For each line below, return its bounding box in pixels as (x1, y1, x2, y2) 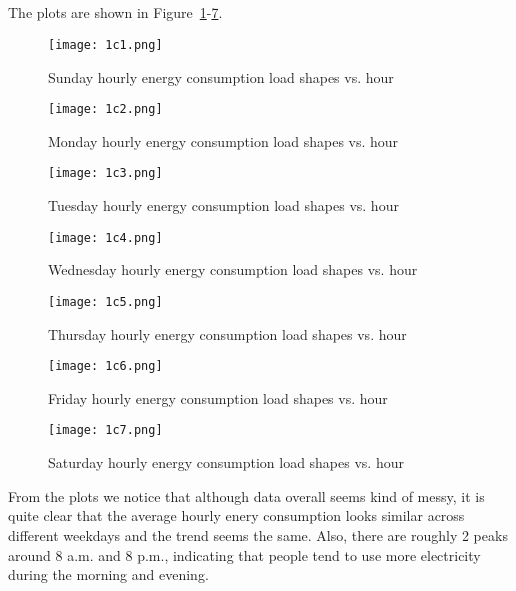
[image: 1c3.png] (48, 166, 163, 181)
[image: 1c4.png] (48, 230, 163, 245)
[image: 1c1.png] (48, 37, 163, 52)
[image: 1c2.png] (48, 102, 163, 117)
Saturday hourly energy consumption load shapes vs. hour (48, 452, 404, 473)
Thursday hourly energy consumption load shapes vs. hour (48, 323, 407, 344)
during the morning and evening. (8, 564, 209, 585)
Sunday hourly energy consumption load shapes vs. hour (48, 66, 394, 87)
